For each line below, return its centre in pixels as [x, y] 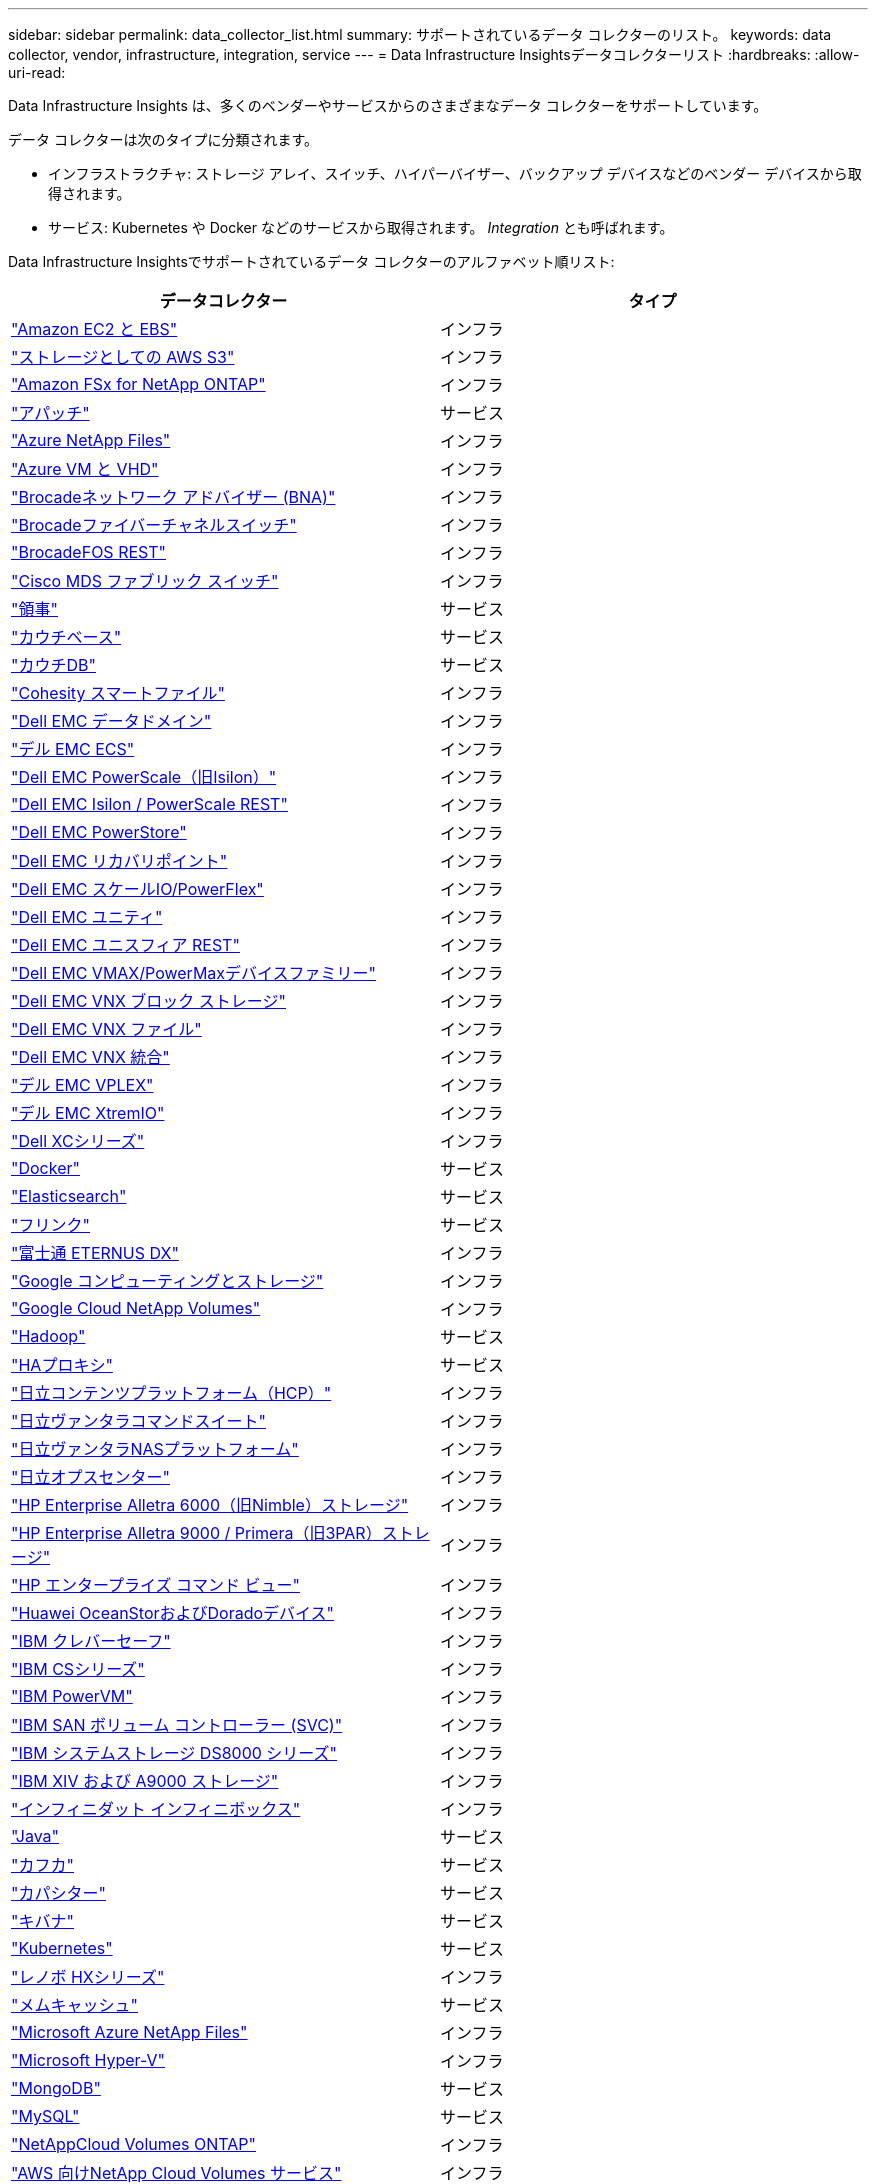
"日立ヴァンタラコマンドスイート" [138, 1421]
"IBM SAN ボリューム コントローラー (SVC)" [177, 1725]
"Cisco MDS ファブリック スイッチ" [145, 581]
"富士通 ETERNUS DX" [95, 1253]
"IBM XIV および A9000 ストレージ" [145, 1781]
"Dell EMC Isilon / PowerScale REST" [149, 804]
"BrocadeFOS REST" [89, 552]
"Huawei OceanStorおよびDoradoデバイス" [173, 1613]
